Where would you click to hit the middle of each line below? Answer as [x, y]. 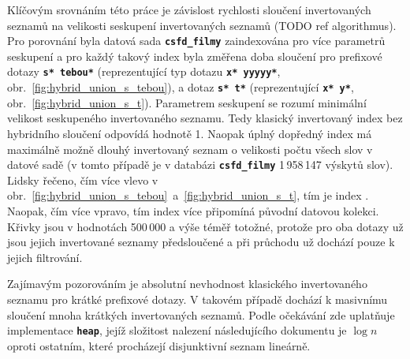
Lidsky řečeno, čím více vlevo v [83, 179]
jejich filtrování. [45, 257]
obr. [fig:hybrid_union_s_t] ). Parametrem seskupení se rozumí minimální [187, 102]
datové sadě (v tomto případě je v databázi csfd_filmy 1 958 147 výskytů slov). [200, 165]
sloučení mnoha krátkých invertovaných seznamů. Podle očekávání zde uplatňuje [201, 314]
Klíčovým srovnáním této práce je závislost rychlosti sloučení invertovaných [189, 9]
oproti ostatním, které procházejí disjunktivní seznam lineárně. [159, 345]
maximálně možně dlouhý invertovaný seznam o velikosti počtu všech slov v [190, 149]
